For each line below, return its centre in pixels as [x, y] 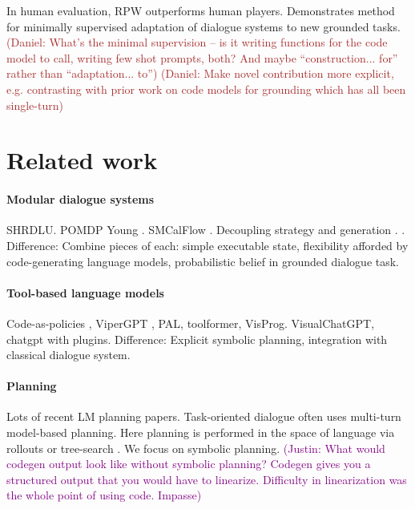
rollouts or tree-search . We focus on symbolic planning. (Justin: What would [196, 448]
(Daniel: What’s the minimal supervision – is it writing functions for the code [197, 42]
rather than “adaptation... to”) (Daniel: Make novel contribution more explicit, [200, 73]
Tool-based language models [85, 292]
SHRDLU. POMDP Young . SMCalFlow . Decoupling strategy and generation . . [206, 230]
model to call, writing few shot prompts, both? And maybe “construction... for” [202, 57]
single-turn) [35, 105]
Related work [82, 160]
